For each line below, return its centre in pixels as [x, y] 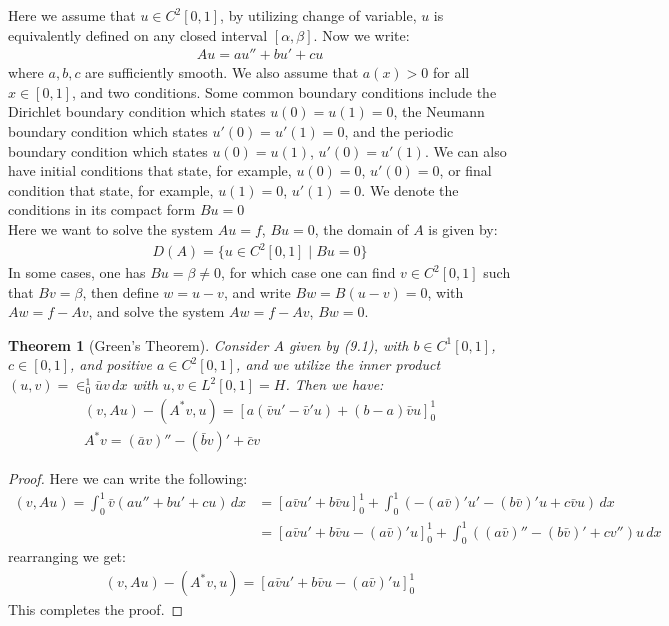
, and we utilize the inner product [338, 364]
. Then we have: [334, 384]
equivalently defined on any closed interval [138, 34]
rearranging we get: [67, 556]
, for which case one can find [308, 272]
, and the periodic [399, 131]
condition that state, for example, [111, 189]
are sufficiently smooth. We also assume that [222, 72]
